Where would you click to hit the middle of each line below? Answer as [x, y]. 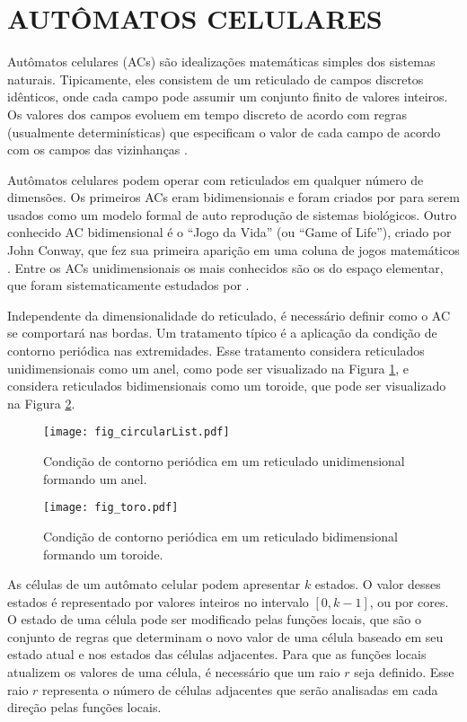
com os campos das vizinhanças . [97, 150]
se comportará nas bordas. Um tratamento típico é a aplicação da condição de [222, 333]
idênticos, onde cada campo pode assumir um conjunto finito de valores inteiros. [228, 97]
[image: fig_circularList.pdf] [137, 432]
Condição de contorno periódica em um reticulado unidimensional [224, 461]
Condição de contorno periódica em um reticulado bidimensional [220, 536]
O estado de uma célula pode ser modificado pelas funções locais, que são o [214, 619]
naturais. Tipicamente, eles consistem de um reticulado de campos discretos [216, 79]
